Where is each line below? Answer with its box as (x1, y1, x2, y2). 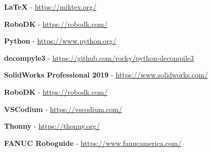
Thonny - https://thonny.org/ (4, 121, 100, 131)
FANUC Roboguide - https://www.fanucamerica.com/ (4, 137, 182, 148)
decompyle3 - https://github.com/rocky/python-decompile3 (4, 52, 194, 63)
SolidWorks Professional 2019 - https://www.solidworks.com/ (4, 69, 208, 80)
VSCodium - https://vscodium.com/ (4, 103, 122, 114)
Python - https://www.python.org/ (4, 35, 117, 46)
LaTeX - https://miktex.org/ (4, 2, 96, 12)
